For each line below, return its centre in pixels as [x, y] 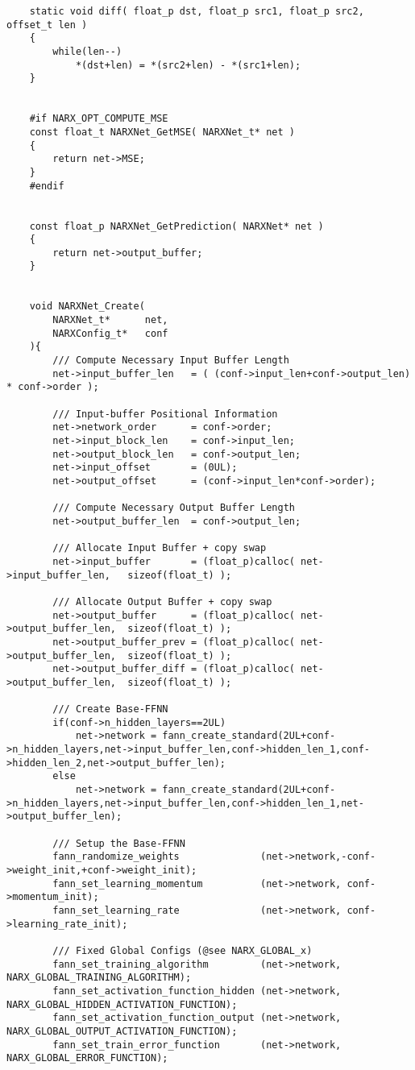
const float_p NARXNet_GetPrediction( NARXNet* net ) [176, 226]
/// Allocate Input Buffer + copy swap [160, 548]
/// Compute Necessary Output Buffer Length [174, 508]
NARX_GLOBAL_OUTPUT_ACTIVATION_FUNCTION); [122, 1031]
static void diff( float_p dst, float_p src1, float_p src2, [197, 11]
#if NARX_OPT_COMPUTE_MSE [99, 119]
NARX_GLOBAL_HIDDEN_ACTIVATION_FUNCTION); [122, 1004]
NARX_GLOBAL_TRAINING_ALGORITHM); [99, 978]
